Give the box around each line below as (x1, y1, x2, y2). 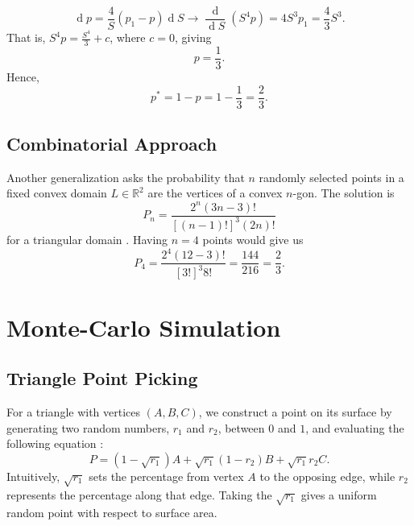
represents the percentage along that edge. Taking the (6, 486, 272, 503)
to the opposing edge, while (259, 467, 395, 484)
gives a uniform (300, 486, 377, 503)
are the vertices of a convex (147, 184, 283, 201)
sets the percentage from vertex (89, 467, 244, 484)
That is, (6, 29, 46, 46)
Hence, (6, 68, 39, 85)
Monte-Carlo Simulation (6, 310, 281, 343)
